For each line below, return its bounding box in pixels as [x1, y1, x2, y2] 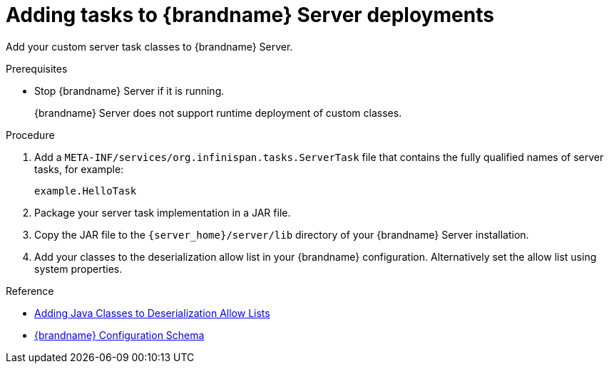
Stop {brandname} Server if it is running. [34, 84, 225, 97]
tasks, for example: [34, 162, 124, 175]
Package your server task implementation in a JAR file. [34, 206, 291, 219]
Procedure [6, 128, 55, 141]
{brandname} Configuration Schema [34, 328, 205, 341]
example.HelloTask [34, 184, 137, 197]
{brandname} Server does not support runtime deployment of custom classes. [34, 106, 402, 119]
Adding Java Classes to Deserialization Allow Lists [34, 306, 270, 319]
